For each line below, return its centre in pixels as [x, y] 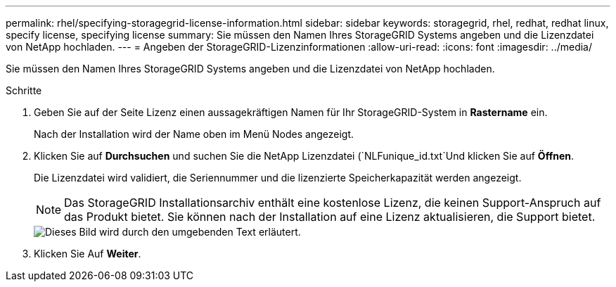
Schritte [24, 90]
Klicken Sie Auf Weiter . [88, 254]
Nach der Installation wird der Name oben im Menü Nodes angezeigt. [194, 134]
